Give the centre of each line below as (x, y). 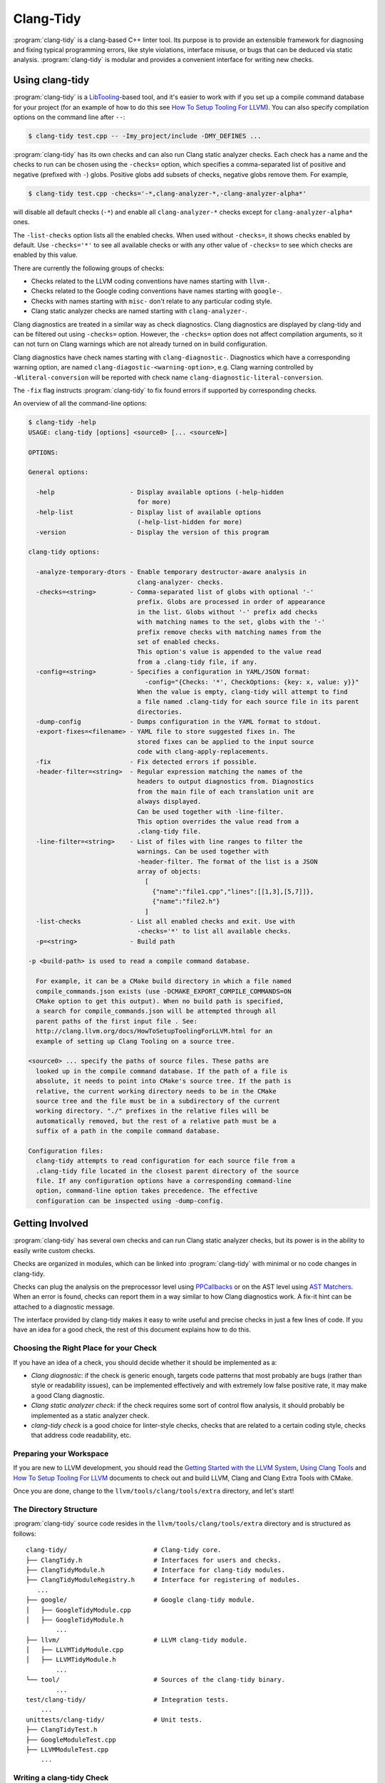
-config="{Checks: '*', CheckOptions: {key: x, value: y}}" (252, 682)
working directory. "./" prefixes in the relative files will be (153, 1111)
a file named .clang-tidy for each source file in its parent (248, 702)
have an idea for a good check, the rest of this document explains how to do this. (132, 1329)
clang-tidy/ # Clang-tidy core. (124, 1550)
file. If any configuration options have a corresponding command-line (164, 1181)
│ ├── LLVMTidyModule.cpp (75, 1650)
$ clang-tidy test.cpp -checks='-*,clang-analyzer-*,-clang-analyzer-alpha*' (167, 193)
